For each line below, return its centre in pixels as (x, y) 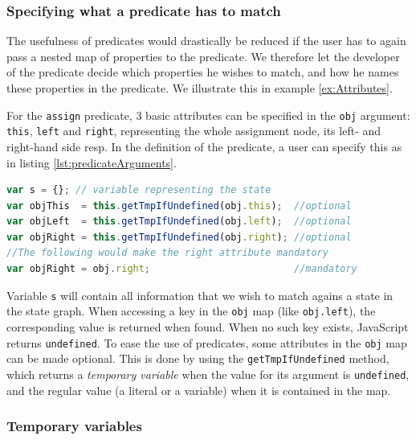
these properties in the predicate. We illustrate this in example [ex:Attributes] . (200, 88)
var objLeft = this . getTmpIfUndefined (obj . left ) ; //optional (179, 222)
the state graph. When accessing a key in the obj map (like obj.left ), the (191, 311)
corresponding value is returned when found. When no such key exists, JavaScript (208, 326)
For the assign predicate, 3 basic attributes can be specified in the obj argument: (208, 115)
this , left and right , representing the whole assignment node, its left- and (194, 131)
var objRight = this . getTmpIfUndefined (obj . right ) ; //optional (179, 237)
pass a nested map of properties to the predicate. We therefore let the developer (203, 56)
